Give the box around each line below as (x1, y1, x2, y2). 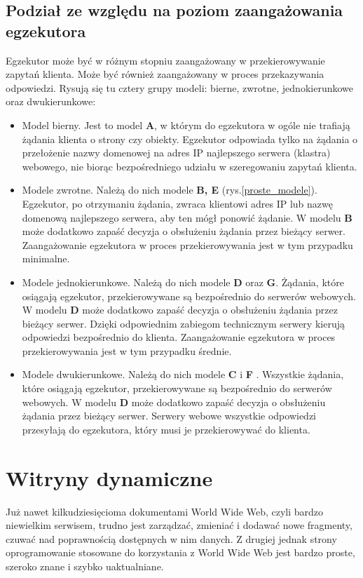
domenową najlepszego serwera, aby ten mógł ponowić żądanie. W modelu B (22, 210, 352, 224)
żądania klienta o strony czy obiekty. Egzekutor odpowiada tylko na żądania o (22, 131, 358, 146)
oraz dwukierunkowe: (6, 94, 96, 109)
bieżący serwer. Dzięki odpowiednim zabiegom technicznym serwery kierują (22, 316, 345, 330)
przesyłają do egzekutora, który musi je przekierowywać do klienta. (22, 422, 310, 436)
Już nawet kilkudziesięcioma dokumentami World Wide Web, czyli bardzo (6, 504, 324, 518)
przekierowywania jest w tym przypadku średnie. (22, 343, 232, 358)
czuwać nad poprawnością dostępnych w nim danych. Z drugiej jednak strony (6, 531, 337, 546)
